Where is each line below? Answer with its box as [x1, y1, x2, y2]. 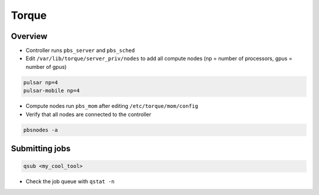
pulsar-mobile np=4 [23, 87, 80, 94]
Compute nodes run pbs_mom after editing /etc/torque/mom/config [25, 103, 198, 110]
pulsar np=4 [23, 79, 58, 85]
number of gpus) [25, 63, 67, 70]
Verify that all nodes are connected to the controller [25, 111, 152, 118]
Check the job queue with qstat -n [25, 178, 115, 185]
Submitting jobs [11, 143, 71, 153]
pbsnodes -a [23, 127, 58, 133]
